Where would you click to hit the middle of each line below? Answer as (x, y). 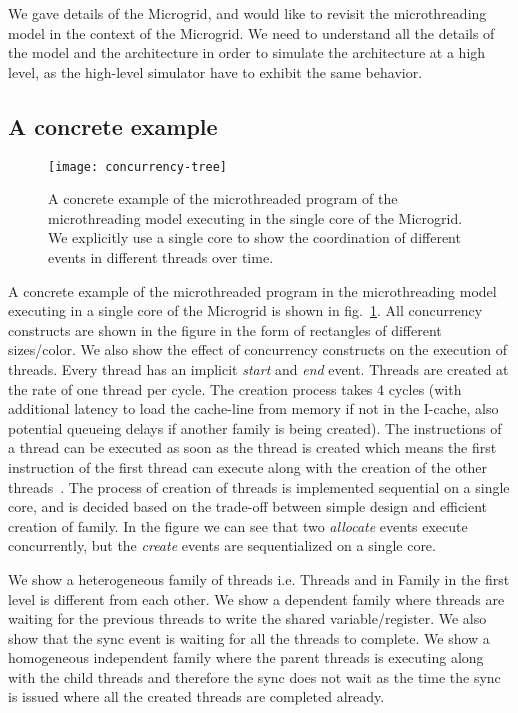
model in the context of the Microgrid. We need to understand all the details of (251, 32)
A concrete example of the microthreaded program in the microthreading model (252, 290)
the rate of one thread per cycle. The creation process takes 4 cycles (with (235, 388)
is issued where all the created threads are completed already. (196, 696)
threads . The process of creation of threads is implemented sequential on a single (259, 486)
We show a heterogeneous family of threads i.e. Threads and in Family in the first (259, 578)
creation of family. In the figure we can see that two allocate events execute (238, 525)
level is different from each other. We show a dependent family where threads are (256, 598)
